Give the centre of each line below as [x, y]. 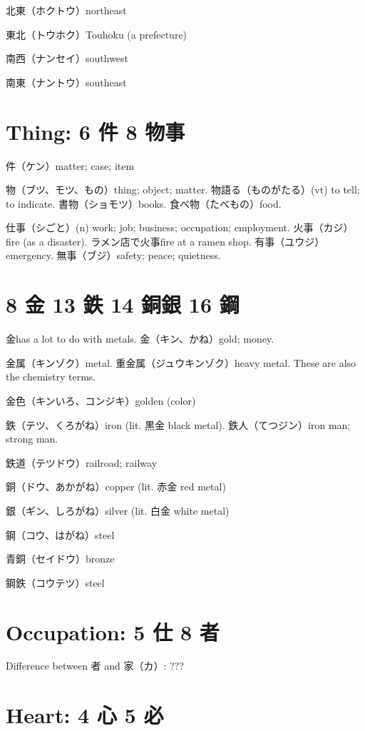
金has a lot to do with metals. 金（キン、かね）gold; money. [140, 339]
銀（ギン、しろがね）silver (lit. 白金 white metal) [118, 510]
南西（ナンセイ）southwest [67, 58]
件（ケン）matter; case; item [70, 165]
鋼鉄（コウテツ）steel [55, 582]
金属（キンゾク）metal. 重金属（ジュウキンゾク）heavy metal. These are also [181, 362]
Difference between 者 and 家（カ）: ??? [95, 666]
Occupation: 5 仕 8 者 [113, 631]
